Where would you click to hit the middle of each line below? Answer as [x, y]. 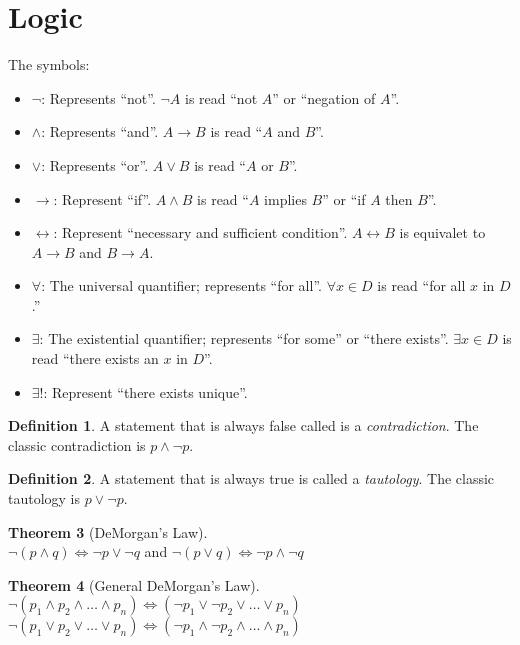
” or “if [344, 198]
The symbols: [49, 64]
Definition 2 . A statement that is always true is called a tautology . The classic [251, 478]
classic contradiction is [77, 444]
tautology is [44, 498]
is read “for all [421, 285]
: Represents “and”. [100, 131]
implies [285, 198]
